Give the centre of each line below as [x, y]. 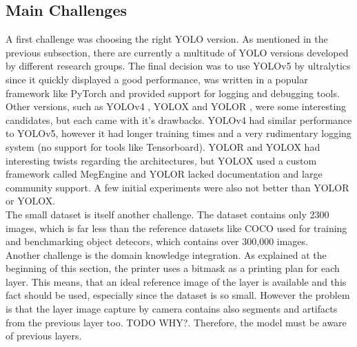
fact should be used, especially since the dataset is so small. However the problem [178, 295]
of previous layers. [44, 336]
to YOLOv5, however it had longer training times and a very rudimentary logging [178, 133]
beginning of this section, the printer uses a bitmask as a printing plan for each [173, 268]
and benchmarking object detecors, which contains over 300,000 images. [157, 241]
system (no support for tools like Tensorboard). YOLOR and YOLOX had [163, 146]
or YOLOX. [31, 201]
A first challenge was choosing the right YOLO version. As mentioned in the [167, 39]
